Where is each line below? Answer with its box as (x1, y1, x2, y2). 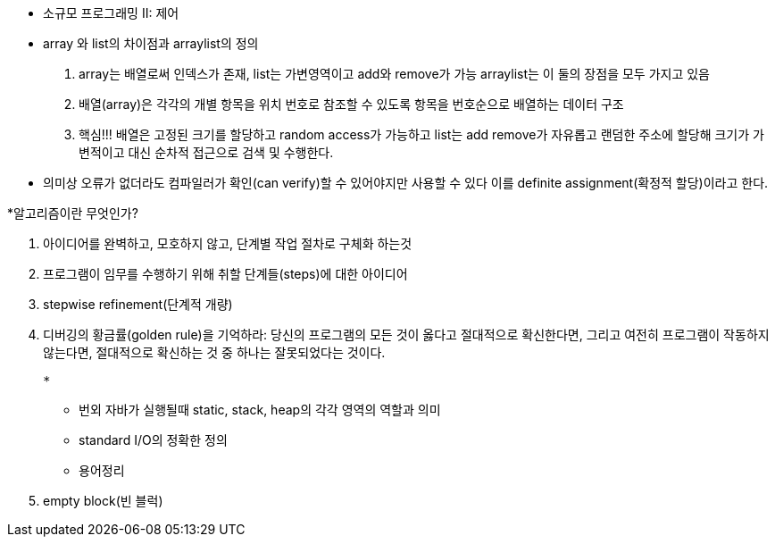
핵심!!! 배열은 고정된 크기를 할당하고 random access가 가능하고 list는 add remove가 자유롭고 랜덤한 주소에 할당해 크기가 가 (79, 127, 764, 142)
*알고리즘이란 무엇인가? (7, 205, 138, 221)
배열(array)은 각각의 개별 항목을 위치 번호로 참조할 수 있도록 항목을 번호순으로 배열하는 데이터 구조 (79, 96, 624, 112)
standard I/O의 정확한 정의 (79, 432, 228, 448)
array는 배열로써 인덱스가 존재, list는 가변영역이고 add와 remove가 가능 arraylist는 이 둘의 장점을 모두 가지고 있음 (79, 66, 710, 81)
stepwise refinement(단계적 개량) (43, 297, 233, 312)
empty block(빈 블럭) (43, 493, 163, 508)
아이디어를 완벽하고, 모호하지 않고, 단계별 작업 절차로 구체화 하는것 (43, 236, 412, 251)
